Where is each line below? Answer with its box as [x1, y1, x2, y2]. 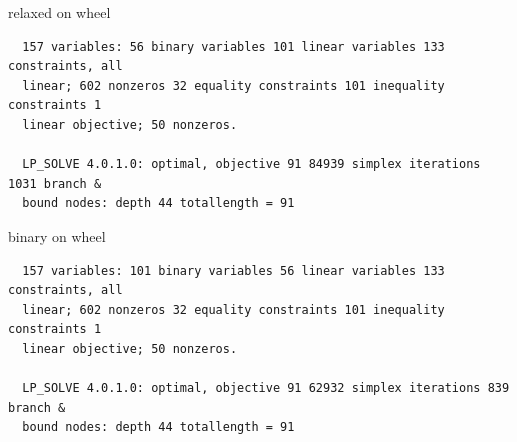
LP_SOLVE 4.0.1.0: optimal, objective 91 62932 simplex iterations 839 [22, 381, 510, 396]
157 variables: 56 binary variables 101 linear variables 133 [22, 39, 445, 54]
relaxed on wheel [8, 2, 111, 22]
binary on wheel [8, 225, 106, 246]
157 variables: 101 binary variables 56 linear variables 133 [22, 263, 445, 278]
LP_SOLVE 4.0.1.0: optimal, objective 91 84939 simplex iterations [22, 157, 481, 172]
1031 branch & [8, 176, 102, 191]
